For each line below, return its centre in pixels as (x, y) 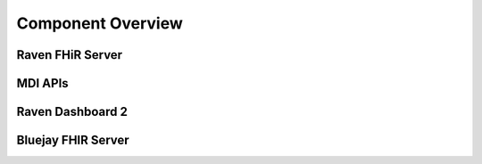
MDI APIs (42, 83)
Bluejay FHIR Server (73, 140)
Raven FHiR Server (70, 55)
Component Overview (100, 23)
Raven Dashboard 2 (72, 112)
